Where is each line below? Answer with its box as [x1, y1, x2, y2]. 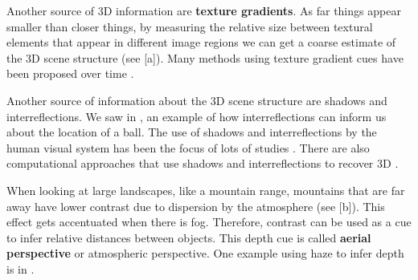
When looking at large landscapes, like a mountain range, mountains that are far [6, 181, 405, 198]
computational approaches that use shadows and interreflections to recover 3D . [6, 155, 399, 172]
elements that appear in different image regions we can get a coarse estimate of [6, 34, 396, 51]
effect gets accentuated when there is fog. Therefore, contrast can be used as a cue [6, 213, 412, 230]
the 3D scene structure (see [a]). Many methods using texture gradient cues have [6, 49, 404, 66]
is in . [6, 260, 35, 277]
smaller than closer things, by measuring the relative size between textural [6, 18, 373, 34]
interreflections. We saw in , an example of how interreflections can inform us [6, 108, 387, 124]
